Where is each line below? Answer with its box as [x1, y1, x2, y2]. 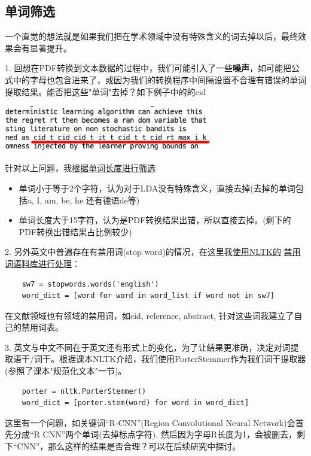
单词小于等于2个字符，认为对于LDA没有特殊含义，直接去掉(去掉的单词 [19, 181, 295, 194]
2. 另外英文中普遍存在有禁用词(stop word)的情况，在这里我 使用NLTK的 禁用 [5, 245, 301, 258]
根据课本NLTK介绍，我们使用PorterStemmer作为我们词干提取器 [59, 352, 306, 365]
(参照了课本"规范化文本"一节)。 [5, 364, 127, 377]
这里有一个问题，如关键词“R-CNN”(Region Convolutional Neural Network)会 [5, 416, 295, 428]
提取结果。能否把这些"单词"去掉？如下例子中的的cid [5, 85, 206, 98]
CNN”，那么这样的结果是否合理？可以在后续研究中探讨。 [17, 440, 241, 452]
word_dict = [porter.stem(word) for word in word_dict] [22, 399, 249, 408]
